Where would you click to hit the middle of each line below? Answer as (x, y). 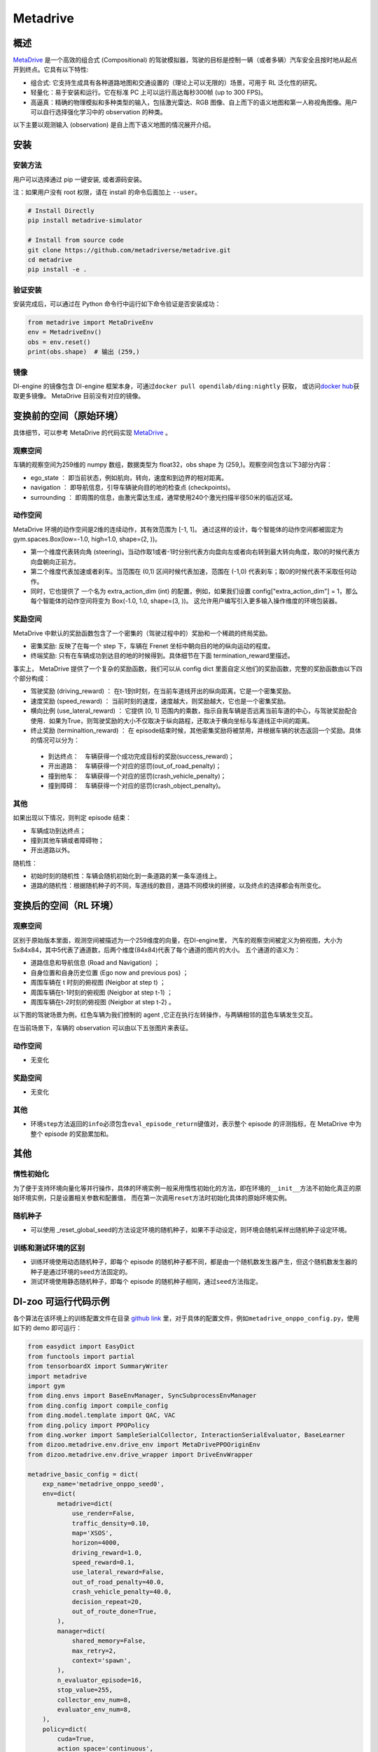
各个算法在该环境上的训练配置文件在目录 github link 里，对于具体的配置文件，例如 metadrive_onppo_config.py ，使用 (186, 1318)
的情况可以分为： (55, 740)
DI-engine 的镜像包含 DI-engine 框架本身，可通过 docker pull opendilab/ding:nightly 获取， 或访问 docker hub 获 (186, 386)
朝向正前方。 (61, 561)
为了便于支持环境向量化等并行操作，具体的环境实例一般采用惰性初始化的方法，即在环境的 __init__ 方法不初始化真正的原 (187, 1188)
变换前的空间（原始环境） (68, 416)
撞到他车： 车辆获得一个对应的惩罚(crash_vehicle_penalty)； (137, 776)
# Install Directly (61, 211)
